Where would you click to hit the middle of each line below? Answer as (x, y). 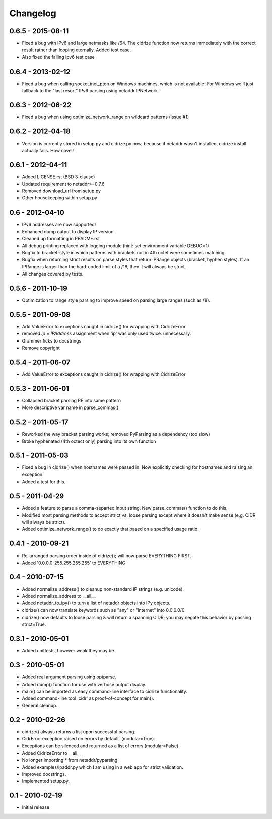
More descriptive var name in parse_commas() (70, 407)
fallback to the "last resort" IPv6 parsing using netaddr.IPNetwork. (90, 91)
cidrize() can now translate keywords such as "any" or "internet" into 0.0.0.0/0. (104, 610)
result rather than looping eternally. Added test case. (77, 50)
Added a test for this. (44, 482)
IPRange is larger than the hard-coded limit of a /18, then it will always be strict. (104, 266)
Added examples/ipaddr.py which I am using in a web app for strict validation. (103, 767)
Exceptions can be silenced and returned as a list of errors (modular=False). (101, 746)
